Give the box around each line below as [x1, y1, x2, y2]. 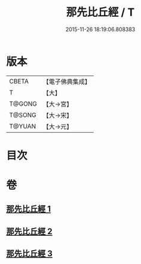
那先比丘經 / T [66, 5, 135, 19]
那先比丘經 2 [6, 226, 53, 236]
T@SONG [9, 110, 37, 119]
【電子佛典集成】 [42, 77, 91, 86]
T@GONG [9, 100, 37, 108]
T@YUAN [9, 122, 36, 130]
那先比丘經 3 [6, 248, 53, 259]
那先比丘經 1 [6, 204, 51, 214]
